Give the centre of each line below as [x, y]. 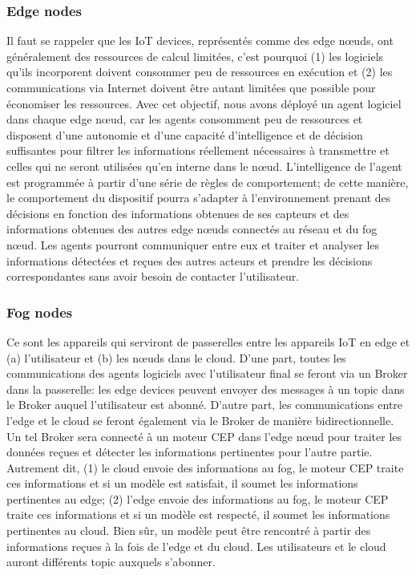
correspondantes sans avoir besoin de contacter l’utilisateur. [153, 276]
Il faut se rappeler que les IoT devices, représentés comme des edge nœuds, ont [200, 40]
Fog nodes [40, 312]
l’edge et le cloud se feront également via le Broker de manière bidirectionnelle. [200, 420]
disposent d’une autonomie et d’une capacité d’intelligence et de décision [185, 134]
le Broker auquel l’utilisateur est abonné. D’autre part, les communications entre [205, 405]
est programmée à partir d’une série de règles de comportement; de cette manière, [208, 182]
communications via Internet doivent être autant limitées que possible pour [191, 87]
